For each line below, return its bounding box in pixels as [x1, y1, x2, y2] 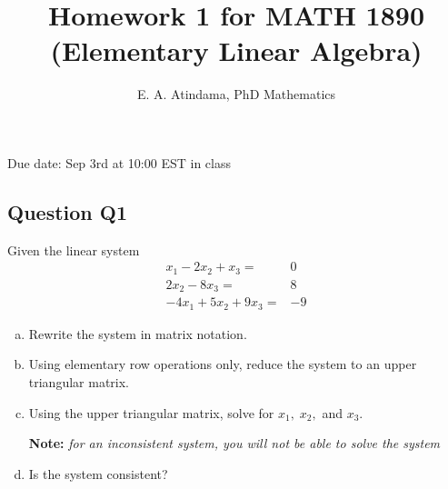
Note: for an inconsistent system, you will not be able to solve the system [28, 434, 441, 453]
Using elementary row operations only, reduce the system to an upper [28, 354, 417, 374]
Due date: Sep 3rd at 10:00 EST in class [7, 153, 231, 172]
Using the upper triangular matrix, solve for [28, 403, 274, 422]
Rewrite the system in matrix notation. [28, 324, 247, 343]
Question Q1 [7, 197, 128, 225]
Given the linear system [7, 240, 140, 259]
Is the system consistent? [28, 464, 168, 483]
